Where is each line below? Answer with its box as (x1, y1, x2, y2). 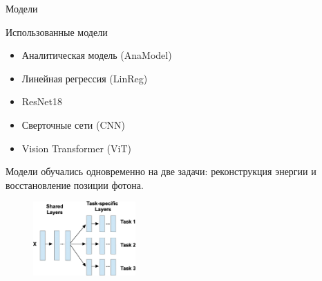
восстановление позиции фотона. (6, 177, 144, 192)
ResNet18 (21, 94, 62, 109)
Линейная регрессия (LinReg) (21, 71, 148, 85)
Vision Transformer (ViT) (21, 140, 131, 155)
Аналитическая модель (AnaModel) (21, 48, 172, 62)
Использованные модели (6, 24, 108, 39)
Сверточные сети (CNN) (21, 117, 125, 132)
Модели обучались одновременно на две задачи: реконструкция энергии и (6, 164, 316, 179)
